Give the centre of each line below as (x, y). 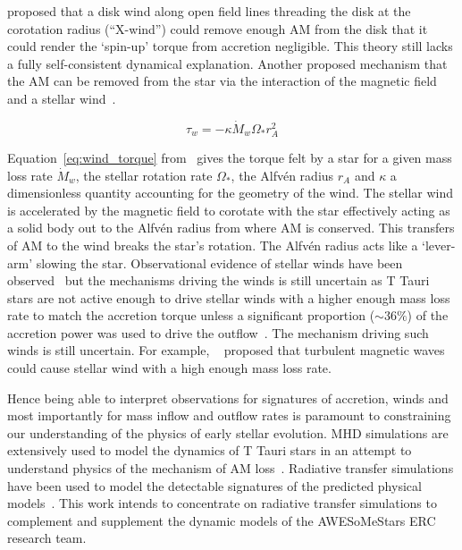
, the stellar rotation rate (144, 175)
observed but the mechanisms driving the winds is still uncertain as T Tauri (218, 280)
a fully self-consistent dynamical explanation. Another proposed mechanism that (227, 63)
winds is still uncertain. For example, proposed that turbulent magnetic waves (226, 350)
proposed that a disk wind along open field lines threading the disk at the (209, 11)
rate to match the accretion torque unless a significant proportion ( (191, 315)
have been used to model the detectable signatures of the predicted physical (214, 485)
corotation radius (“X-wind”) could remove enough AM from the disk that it (218, 28)
